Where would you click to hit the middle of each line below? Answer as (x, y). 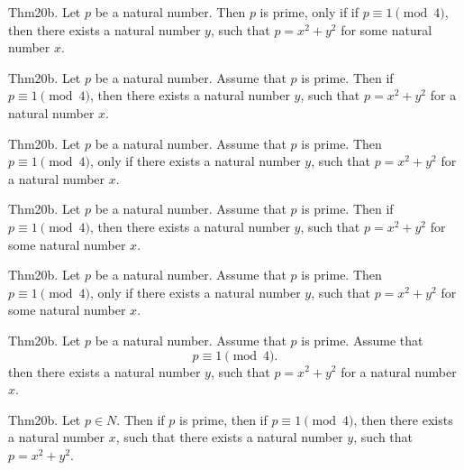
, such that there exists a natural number (229, 437)
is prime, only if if (309, 12)
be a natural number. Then (170, 12)
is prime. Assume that (362, 340)
